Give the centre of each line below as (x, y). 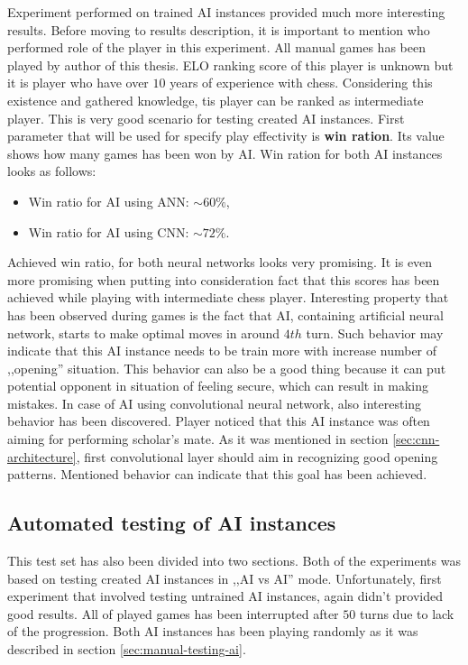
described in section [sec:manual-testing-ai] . (127, 649)
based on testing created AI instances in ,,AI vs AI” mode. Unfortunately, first (225, 578)
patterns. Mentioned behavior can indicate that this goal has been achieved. (217, 474)
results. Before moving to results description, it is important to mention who (219, 29)
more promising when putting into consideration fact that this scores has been (224, 279)
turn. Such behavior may (375, 332)
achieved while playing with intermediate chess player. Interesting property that (228, 297)
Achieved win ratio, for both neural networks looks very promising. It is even (220, 262)
